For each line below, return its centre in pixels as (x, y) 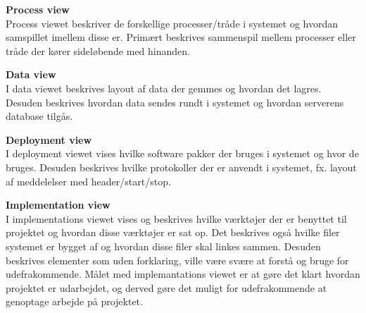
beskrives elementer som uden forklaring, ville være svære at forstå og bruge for (177, 260)
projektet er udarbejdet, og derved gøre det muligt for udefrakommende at (166, 287)
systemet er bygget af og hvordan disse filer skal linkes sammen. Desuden (163, 246)
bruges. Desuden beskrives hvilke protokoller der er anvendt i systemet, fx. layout (181, 167)
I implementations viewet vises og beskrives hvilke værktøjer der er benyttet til (176, 218)
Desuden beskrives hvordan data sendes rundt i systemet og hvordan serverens (175, 102)
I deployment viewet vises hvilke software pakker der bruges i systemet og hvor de (182, 153)
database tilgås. (39, 116)
